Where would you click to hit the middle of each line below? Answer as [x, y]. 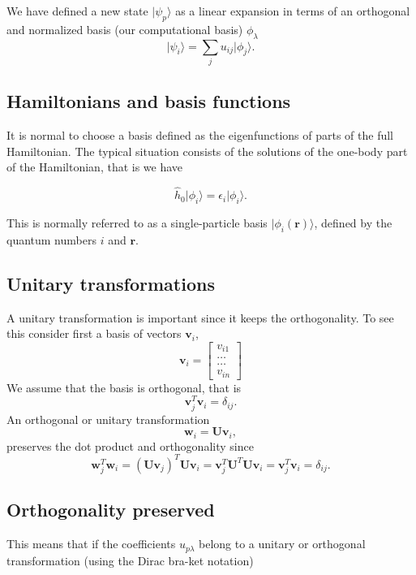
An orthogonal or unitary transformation [108, 419]
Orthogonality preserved [111, 510]
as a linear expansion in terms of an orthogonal [293, 11]
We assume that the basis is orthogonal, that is [124, 387]
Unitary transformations [111, 283]
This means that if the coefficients [91, 544]
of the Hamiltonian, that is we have [95, 167]
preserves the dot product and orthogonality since [130, 445]
